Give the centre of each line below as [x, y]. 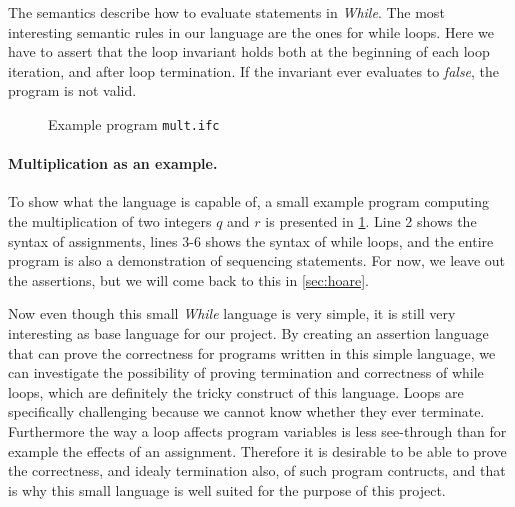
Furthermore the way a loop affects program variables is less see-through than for [257, 430]
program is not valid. [72, 90]
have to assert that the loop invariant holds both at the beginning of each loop [249, 51]
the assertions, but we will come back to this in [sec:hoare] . [188, 279]
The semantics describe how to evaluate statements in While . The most [226, 12]
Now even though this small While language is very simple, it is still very [232, 313]
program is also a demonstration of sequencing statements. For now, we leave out [256, 260]
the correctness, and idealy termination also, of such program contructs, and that [257, 470]
